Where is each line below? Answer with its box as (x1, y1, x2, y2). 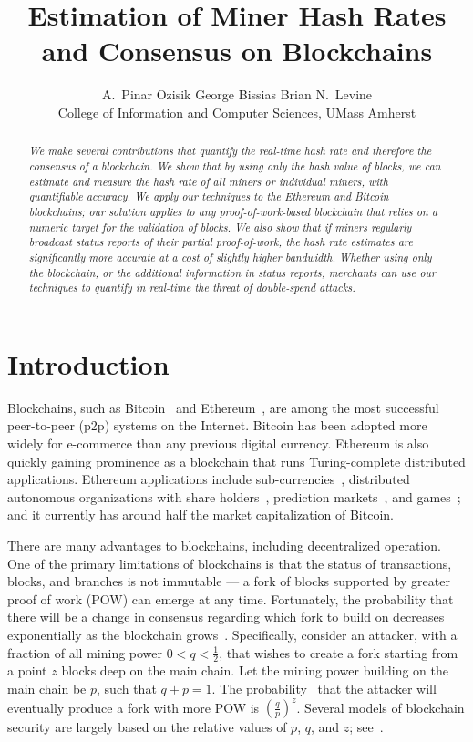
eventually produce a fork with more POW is (7, 697, 260, 716)
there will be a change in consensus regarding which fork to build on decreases (7, 607, 445, 626)
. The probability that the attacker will (211, 678, 437, 697)
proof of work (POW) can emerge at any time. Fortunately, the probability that (7, 589, 454, 608)
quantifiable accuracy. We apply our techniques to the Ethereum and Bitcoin (28, 189, 389, 204)
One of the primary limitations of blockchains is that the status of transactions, (7, 553, 452, 572)
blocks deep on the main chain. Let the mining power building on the (61, 661, 449, 680)
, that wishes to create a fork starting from (219, 643, 458, 662)
